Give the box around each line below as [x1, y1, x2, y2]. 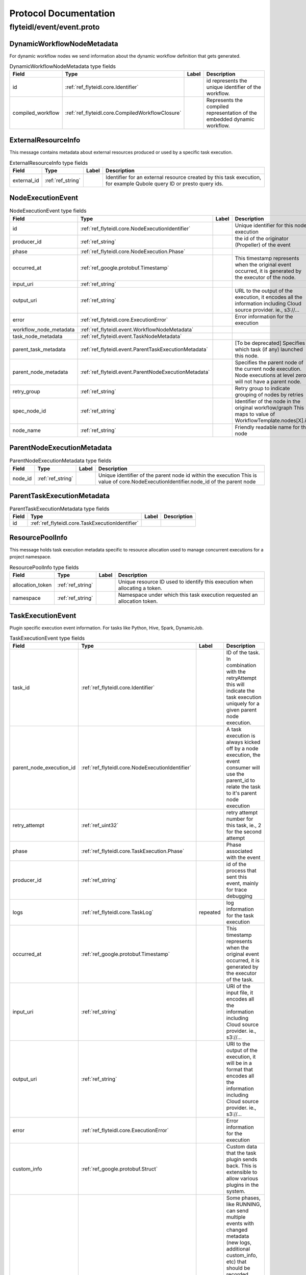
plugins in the [226, 1181, 259, 1188]
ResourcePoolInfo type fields [9, 564, 79, 571]
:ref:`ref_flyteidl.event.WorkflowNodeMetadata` [80, 326, 194, 333]
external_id [12, 176, 39, 184]
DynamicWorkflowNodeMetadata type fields [9, 63, 116, 70]
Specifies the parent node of [235, 359, 303, 366]
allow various [226, 1175, 259, 1182]
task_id [12, 684, 30, 691]
